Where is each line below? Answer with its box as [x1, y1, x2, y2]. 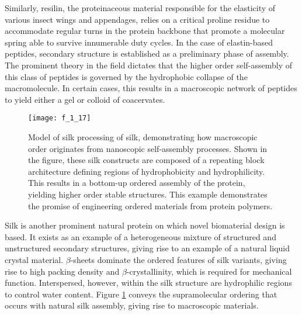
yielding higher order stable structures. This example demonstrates [28, 188, 268, 200]
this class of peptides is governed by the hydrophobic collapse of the [5, 70, 248, 82]
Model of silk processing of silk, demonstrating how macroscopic [28, 131, 258, 143]
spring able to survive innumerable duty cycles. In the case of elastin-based [5, 36, 273, 48]
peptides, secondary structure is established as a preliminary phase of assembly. [5, 47, 289, 60]
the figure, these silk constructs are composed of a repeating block [28, 154, 265, 166]
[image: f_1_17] [28, 114, 91, 123]
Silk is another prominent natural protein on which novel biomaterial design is [5, 219, 285, 231]
